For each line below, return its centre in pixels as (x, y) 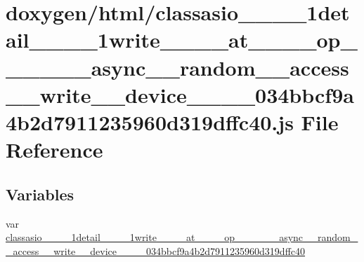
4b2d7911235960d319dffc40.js (150, 122)
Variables (40, 194)
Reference (54, 150)
